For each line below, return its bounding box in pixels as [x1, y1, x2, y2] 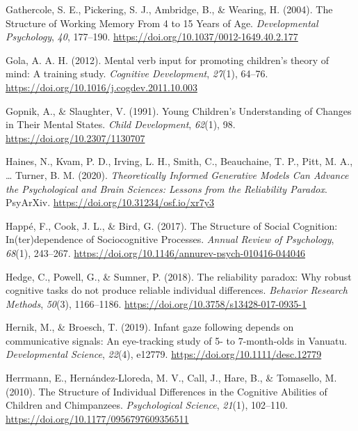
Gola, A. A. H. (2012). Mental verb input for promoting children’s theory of [6, 52, 329, 67]
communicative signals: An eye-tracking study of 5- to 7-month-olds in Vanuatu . [6, 333, 348, 347]
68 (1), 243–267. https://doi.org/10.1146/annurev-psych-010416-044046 [6, 245, 306, 260]
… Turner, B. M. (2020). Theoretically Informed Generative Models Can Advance [6, 167, 349, 182]
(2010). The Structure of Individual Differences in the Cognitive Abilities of [6, 384, 327, 398]
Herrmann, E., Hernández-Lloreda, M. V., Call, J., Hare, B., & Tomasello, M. [6, 370, 337, 385]
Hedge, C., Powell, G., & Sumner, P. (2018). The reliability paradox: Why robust [6, 269, 352, 283]
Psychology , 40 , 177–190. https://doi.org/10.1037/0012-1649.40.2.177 [6, 29, 298, 44]
